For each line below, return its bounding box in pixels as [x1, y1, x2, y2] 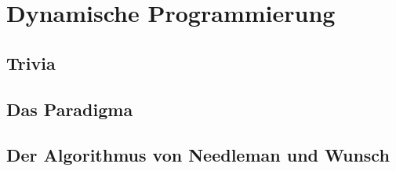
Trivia [6, 50, 56, 75]
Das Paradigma [6, 96, 133, 121]
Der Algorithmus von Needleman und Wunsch [6, 143, 390, 167]
